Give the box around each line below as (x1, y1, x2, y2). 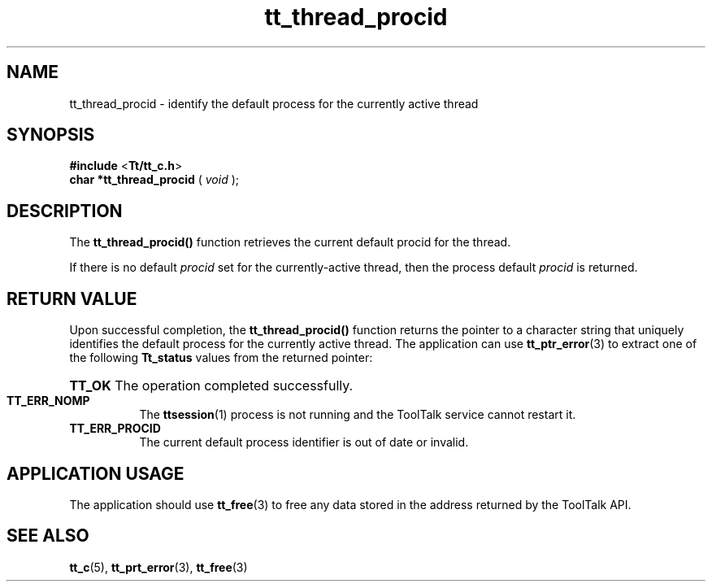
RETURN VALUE (7, 288, 137, 309)
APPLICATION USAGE (7, 463, 185, 484)
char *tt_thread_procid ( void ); (69, 172, 240, 187)
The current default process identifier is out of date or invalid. (139, 435, 469, 450)
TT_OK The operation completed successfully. (69, 377, 354, 394)
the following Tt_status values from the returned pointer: (69, 351, 373, 365)
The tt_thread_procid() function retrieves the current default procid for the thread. (69, 235, 511, 250)
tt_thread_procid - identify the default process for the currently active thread (69, 96, 479, 111)
